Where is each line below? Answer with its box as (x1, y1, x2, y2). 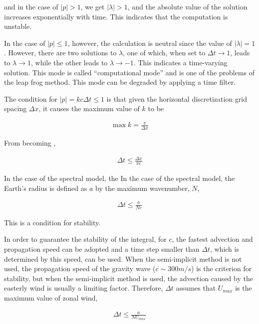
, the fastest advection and (172, 234, 253, 244)
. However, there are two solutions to (4, 47, 117, 58)
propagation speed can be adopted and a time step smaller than (4, 244, 200, 254)
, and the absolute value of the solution (127, 1, 248, 11)
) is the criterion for (191, 263, 252, 274)
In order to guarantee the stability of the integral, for (4, 234, 167, 244)
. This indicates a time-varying (133, 57, 228, 67)
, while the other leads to (31, 57, 108, 67)
